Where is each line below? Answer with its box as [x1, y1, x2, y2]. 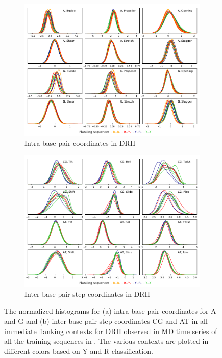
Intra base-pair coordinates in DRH [24, 137, 136, 148]
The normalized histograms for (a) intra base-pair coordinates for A [4, 305, 216, 316]
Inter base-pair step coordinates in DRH [24, 288, 151, 299]
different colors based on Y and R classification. [4, 345, 153, 356]
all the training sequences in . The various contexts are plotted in [4, 336, 209, 346]
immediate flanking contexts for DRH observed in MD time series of [4, 325, 217, 336]
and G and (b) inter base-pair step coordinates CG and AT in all [4, 315, 208, 326]
